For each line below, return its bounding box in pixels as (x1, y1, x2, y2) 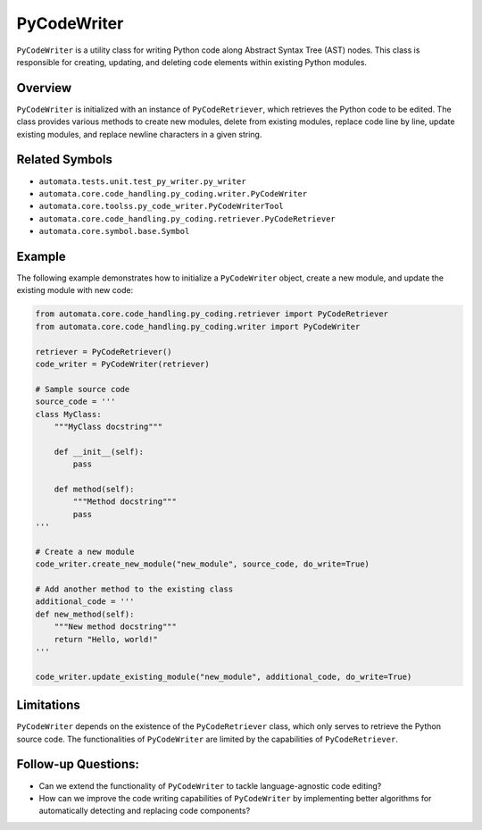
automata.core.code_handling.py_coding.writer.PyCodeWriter (38, 189, 308, 198)
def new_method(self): (35, 608, 135, 619)
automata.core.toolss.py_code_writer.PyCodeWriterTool (38, 201, 285, 212)
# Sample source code (35, 384, 130, 394)
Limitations (16, 698, 80, 713)
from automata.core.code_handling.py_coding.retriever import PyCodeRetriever (35, 309, 388, 319)
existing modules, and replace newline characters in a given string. (16, 129, 262, 139)
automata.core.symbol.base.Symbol (38, 226, 190, 237)
